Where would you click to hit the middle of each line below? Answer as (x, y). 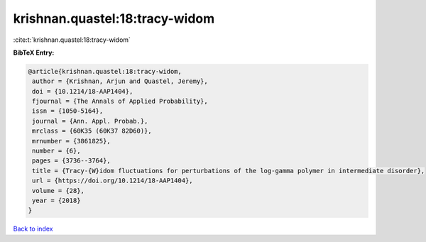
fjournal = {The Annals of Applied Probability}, (120, 101)
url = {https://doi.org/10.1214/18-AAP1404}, (113, 181)
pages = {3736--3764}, (72, 161)
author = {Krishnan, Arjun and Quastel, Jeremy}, (120, 81)
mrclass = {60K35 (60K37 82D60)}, (92, 131)
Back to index (33, 229)
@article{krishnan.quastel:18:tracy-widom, (105, 71)
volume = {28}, (59, 191)
